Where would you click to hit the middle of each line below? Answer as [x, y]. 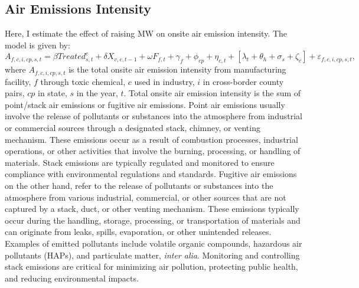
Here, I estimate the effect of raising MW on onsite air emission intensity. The [146, 33]
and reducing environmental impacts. [72, 278]
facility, [18, 81]
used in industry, [164, 81]
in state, [53, 93]
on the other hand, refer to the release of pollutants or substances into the [139, 185]
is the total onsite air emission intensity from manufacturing [177, 69]
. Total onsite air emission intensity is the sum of [212, 93]
